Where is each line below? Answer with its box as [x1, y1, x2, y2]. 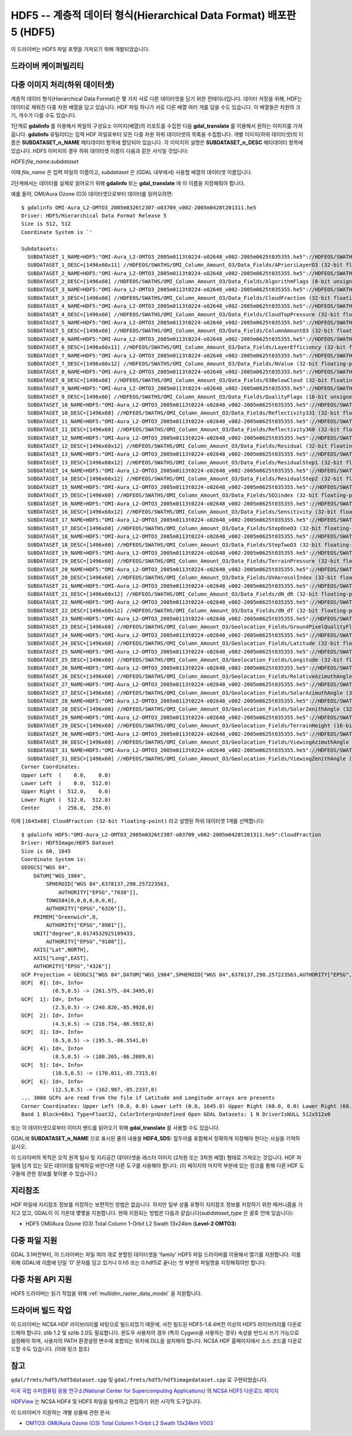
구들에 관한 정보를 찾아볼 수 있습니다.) [11, 1170, 97, 1177]
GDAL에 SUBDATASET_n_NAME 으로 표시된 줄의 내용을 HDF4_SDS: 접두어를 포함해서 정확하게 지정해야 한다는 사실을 [11, 1134, 285, 1142]
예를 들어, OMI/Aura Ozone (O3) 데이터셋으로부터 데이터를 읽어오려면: [11, 190, 173, 198]
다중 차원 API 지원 [11, 1274, 73, 1284]
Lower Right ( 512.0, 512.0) [21, 796, 111, 803]
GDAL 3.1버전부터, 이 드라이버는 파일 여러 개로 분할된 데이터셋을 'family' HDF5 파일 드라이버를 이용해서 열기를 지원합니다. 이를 [11, 1251, 302, 1258]
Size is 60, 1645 [21, 848, 71, 855]
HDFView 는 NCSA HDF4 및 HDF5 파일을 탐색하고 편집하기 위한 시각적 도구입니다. [11, 1398, 202, 1405]
